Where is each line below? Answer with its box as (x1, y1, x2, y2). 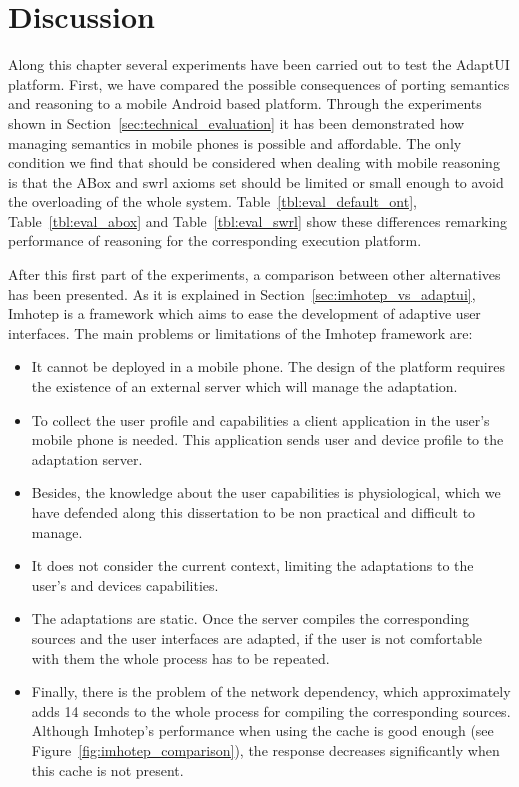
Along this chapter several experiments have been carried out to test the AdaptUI (8, 54, 510, 75)
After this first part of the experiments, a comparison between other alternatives (8, 264, 501, 285)
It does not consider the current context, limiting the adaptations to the (31, 555, 474, 576)
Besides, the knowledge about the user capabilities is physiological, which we (31, 482, 501, 503)
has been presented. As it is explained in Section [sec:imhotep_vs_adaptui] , (8, 283, 476, 304)
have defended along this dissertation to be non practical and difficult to (31, 502, 476, 522)
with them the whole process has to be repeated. (31, 647, 330, 668)
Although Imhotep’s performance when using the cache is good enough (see (31, 720, 494, 741)
